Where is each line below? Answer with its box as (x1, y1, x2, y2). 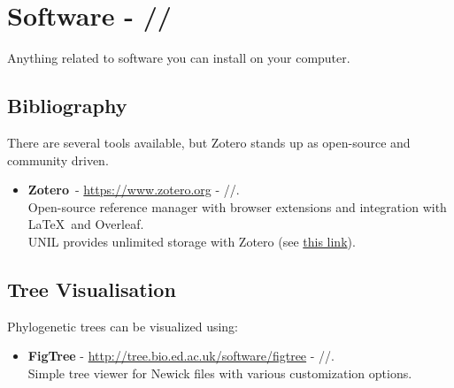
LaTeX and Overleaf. (27, 215, 144, 233)
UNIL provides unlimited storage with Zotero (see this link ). (27, 232, 356, 250)
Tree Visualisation (7, 275, 176, 302)
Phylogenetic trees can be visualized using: (7, 316, 239, 335)
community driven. (7, 150, 109, 169)
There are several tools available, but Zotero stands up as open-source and (7, 133, 411, 151)
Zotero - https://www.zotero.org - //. (27, 180, 240, 199)
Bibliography (7, 92, 127, 119)
